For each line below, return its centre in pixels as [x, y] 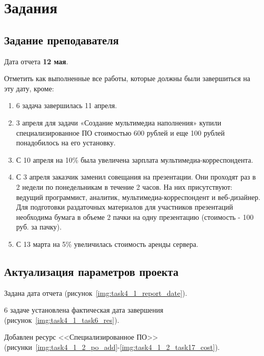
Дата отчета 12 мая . [36, 61]
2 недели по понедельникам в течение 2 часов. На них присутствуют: [124, 186]
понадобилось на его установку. [66, 143]
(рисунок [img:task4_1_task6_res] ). [62, 320]
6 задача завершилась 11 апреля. [66, 105]
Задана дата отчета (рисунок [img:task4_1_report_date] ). [96, 293]
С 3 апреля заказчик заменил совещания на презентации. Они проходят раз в [136, 177]
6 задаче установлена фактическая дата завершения [84, 310]
